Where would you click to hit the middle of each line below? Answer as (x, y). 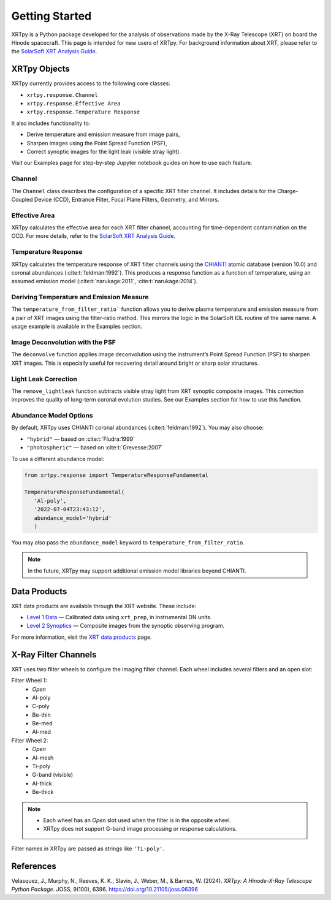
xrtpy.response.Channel (62, 95)
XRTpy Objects (40, 69)
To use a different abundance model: (58, 459)
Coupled (22, 199)
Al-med (42, 732)
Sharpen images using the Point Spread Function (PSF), (97, 143)
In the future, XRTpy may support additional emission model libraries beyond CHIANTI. (137, 571)
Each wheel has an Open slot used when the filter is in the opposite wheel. (137, 820)
